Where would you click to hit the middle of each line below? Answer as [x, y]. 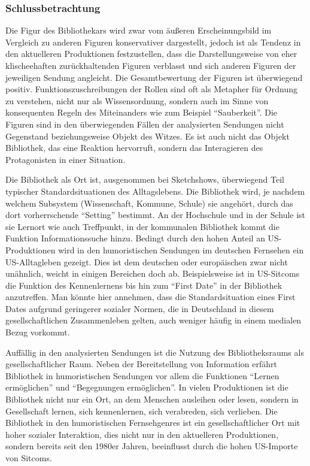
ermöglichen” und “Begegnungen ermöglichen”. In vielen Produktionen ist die [147, 387]
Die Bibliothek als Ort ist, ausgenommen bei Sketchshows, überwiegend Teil [145, 179]
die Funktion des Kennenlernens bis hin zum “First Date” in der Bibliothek [144, 285]
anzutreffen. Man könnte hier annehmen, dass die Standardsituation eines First [151, 297]
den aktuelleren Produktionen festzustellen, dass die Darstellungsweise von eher [151, 54]
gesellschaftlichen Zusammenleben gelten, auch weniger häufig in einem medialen [154, 320]
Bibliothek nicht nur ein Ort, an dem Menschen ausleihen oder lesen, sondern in [152, 399]
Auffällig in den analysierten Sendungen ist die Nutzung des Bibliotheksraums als [155, 352]
